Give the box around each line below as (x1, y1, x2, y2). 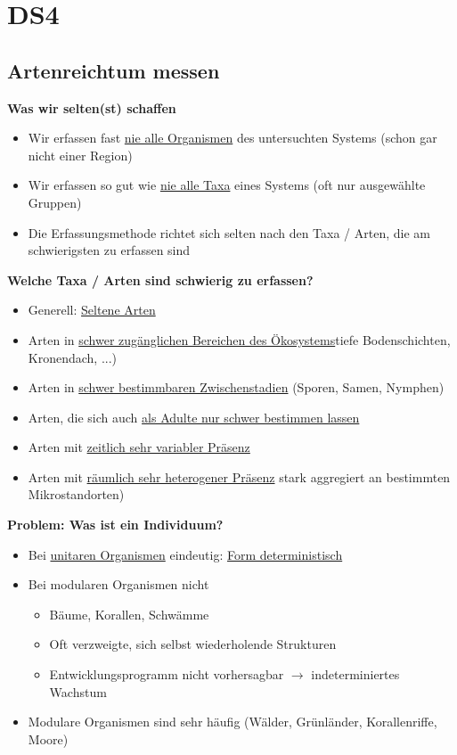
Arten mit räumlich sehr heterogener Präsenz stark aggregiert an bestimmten (28, 467, 451, 486)
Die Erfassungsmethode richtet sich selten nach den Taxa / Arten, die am (28, 223, 430, 242)
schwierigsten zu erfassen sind (28, 241, 191, 259)
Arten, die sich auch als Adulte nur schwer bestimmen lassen (28, 407, 360, 426)
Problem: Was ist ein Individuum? (7, 515, 224, 534)
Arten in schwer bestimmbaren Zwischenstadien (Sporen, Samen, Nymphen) (28, 378, 445, 397)
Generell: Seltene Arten (28, 300, 156, 319)
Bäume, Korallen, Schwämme (49, 604, 209, 623)
